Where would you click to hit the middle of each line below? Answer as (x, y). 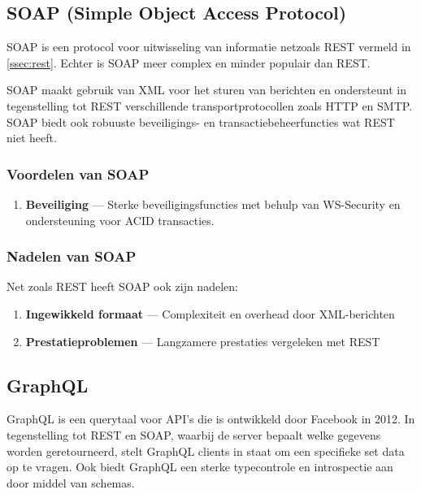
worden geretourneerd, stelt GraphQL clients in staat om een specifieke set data (206, 451)
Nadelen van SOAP (72, 256)
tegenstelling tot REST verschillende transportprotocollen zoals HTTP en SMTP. (210, 105)
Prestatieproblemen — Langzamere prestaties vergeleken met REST (203, 341)
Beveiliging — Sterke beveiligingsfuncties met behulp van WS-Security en (213, 204)
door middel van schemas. (71, 482)
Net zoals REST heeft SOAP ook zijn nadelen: (122, 286)
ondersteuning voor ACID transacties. (120, 220)
